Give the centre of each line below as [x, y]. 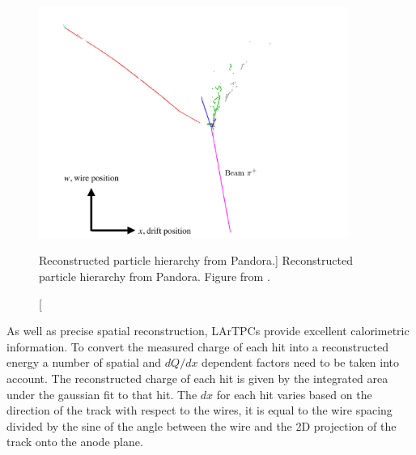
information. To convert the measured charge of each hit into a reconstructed [198, 346]
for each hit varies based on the [294, 394]
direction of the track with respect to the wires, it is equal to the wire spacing [200, 410]
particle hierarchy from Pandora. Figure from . [155, 276]
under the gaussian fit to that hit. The [102, 394]
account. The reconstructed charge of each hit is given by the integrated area [197, 378]
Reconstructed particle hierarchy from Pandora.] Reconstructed [196, 260]
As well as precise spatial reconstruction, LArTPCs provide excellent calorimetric [208, 331]
